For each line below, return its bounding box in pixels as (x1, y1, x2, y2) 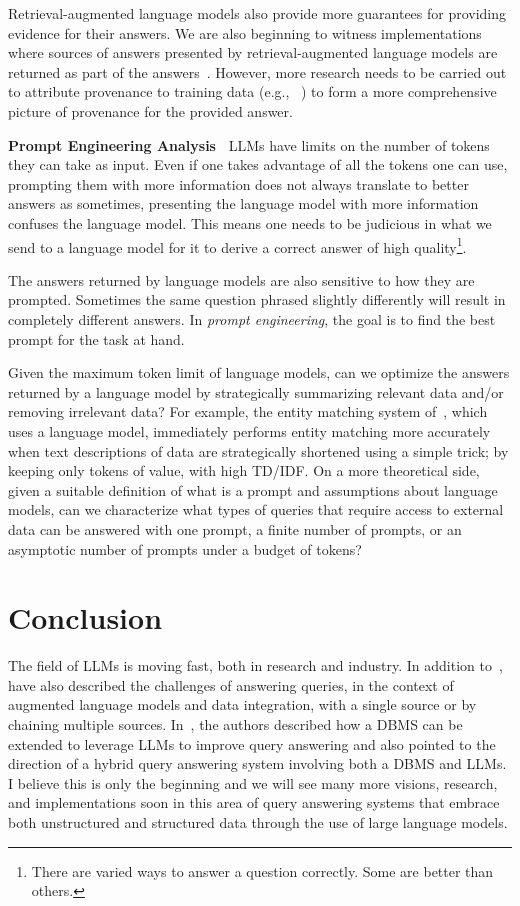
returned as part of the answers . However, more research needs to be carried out (8, 61, 507, 82)
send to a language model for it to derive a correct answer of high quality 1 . (8, 233, 467, 257)
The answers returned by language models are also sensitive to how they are (8, 269, 475, 290)
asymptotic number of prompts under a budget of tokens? (8, 538, 362, 559)
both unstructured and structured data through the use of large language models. (8, 811, 508, 832)
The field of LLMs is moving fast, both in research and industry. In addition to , (8, 655, 503, 676)
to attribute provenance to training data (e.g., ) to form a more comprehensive (8, 81, 497, 102)
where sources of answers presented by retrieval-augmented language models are (8, 42, 498, 63)
